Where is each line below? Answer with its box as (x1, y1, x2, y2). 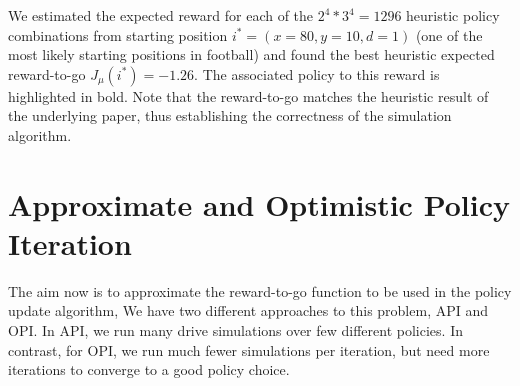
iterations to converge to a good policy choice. (8, 359, 290, 380)
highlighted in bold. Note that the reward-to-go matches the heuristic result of (8, 85, 489, 106)
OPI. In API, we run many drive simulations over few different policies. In (8, 320, 463, 341)
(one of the (415, 24, 483, 45)
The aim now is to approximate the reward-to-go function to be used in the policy (8, 280, 512, 301)
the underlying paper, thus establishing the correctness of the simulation (8, 105, 452, 126)
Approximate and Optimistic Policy (8, 183, 511, 224)
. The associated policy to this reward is (194, 63, 440, 84)
